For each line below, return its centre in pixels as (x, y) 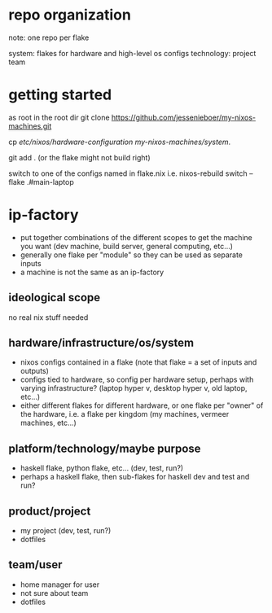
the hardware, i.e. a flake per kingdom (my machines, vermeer (125, 414)
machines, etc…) (48, 423)
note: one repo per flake (49, 37)
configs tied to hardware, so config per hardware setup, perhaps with (137, 379)
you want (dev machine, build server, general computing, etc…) (127, 246)
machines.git (30, 126)
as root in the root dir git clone (59, 117)
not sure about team (54, 593)
